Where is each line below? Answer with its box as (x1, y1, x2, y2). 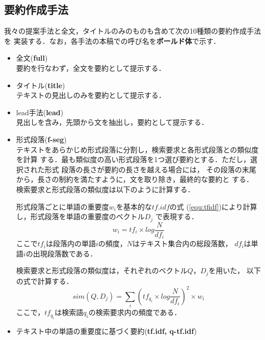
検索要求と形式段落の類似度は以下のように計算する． (16, 184, 195, 194)
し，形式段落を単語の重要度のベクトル (16, 211, 145, 222)
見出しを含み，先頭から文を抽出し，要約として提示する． (16, 117, 208, 127)
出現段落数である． (33, 248, 97, 258)
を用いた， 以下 (208, 265, 261, 276)
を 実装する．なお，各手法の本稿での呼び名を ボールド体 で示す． (4, 35, 221, 46)
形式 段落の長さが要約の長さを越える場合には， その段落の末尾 (44, 164, 256, 174)
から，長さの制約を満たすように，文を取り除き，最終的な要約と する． (16, 174, 253, 185)
